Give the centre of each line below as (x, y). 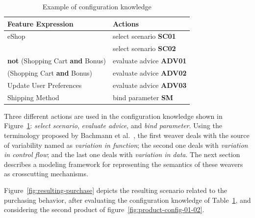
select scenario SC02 (144, 48)
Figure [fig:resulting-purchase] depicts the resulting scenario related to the (116, 190)
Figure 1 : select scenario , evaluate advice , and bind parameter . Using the (113, 125)
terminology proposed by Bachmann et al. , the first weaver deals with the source (127, 135)
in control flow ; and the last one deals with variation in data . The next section (122, 154)
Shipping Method (33, 97)
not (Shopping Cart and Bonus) (57, 61)
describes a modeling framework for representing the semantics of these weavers (124, 164)
